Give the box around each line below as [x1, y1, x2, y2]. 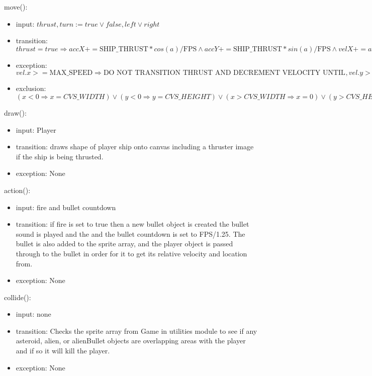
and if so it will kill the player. [16, 345, 110, 356]
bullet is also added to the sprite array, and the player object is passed [16, 238, 233, 249]
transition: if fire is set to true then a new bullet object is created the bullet [16, 219, 249, 229]
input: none [16, 309, 51, 319]
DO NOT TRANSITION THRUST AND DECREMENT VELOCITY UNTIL [103, 69, 345, 77]
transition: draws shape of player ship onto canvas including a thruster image [16, 141, 254, 152]
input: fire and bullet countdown [16, 202, 116, 212]
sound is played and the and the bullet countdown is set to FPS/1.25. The [16, 228, 245, 239]
